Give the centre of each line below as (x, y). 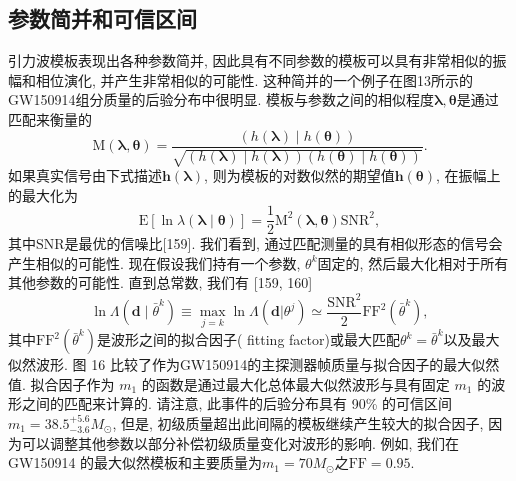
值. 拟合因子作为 (61, 383)
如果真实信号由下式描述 (85, 175)
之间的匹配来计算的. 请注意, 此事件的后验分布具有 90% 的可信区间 (237, 403)
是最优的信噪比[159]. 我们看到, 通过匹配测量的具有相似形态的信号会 (283, 243)
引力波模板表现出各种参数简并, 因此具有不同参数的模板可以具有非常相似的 (250, 60)
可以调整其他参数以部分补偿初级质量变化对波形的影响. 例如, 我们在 (240, 442)
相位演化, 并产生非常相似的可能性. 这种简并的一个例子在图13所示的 (254, 79)
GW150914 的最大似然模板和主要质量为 (135, 462)
